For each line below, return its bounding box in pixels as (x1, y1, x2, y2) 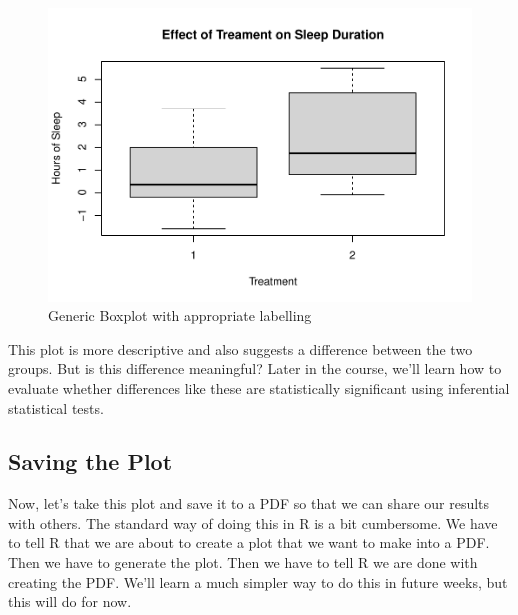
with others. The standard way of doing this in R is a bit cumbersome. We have (8, 512, 498, 533)
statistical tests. (8, 397, 104, 418)
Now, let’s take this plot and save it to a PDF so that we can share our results (8, 493, 490, 514)
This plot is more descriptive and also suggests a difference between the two (8, 338, 473, 359)
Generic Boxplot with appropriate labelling (48, 305, 312, 326)
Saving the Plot (8, 446, 173, 477)
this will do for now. (8, 591, 132, 612)
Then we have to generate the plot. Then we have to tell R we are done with (8, 552, 478, 573)
